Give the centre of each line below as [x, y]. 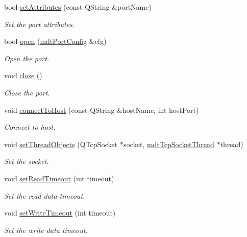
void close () [23, 75]
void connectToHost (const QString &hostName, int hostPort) [102, 110]
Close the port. [27, 92]
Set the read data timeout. [45, 195]
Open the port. [27, 58]
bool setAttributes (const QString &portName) [78, 7]
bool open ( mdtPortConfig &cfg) [55, 41]
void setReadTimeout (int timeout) [59, 178]
